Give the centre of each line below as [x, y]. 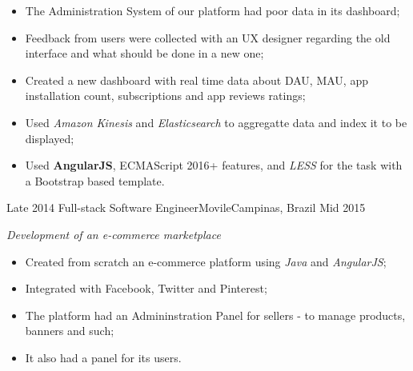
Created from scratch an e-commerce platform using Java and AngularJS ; [206, 261]
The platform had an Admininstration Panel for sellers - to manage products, [215, 315]
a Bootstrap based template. [95, 180]
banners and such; [70, 331]
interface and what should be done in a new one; [144, 53]
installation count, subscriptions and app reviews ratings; [165, 96]
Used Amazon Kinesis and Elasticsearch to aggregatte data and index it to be [216, 122]
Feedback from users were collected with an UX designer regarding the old [208, 37]
